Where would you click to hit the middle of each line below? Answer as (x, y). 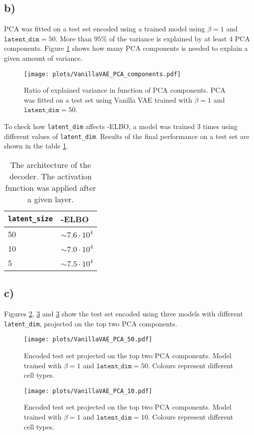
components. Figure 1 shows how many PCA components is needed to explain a (126, 48)
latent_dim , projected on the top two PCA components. (91, 323)
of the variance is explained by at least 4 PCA (180, 38)
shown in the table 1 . (36, 146)
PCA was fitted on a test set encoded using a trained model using (105, 29)
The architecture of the (51, 164)
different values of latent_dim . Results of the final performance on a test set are (127, 136)
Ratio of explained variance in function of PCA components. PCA (125, 90)
